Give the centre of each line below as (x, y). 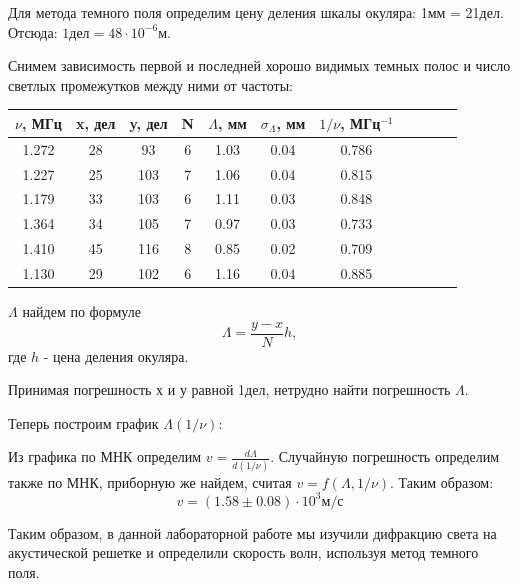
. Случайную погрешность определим (385, 456)
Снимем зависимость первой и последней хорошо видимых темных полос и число (259, 65)
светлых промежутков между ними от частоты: (150, 84)
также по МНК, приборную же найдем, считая (150, 481)
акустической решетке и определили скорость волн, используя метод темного (243, 552)
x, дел (95, 122)
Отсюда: (33, 31)
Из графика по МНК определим (105, 456)
